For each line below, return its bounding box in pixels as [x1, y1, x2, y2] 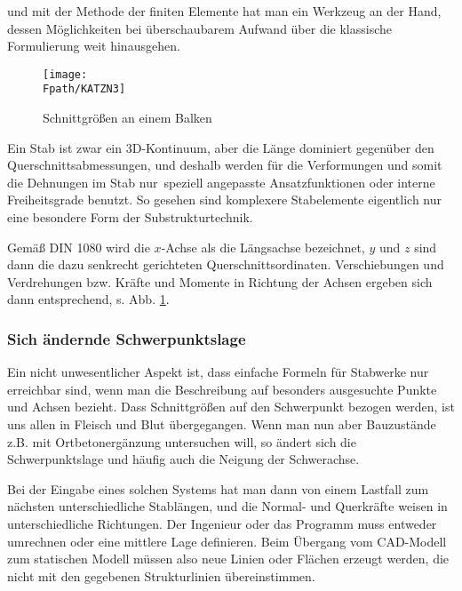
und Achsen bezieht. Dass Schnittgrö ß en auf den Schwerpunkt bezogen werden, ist [7, 397, 455, 416]
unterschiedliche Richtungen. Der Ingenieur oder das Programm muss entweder [7, 515, 437, 532]
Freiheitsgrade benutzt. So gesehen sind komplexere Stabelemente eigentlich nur [7, 190, 442, 209]
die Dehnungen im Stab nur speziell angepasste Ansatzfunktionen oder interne [7, 172, 435, 191]
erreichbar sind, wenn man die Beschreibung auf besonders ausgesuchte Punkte [7, 379, 437, 398]
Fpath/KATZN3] [43, 83, 126, 96]
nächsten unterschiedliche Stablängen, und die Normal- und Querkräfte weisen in [7, 497, 448, 515]
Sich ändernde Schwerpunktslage [7, 327, 246, 349]
